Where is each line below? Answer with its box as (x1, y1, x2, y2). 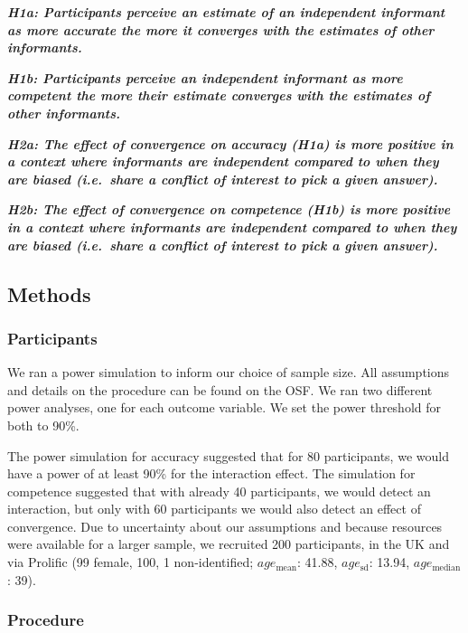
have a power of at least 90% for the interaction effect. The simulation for (7, 464, 416, 483)
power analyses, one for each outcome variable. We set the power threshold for (7, 398, 442, 417)
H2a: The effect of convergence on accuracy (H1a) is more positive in (7, 134, 454, 153)
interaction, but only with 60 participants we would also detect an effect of (7, 499, 421, 518)
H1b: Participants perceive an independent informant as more (7, 68, 403, 87)
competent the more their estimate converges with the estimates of (7, 86, 430, 105)
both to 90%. (7, 415, 80, 434)
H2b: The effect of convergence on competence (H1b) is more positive (7, 200, 451, 219)
